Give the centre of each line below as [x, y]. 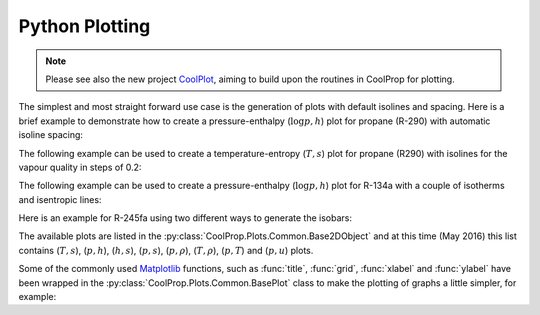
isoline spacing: [51, 135]
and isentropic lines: [60, 199]
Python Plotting [84, 26]
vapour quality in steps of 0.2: [80, 167]
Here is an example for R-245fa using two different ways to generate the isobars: [185, 218]
